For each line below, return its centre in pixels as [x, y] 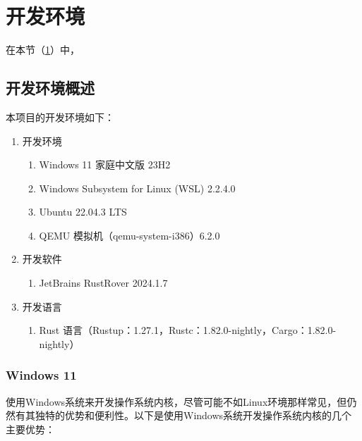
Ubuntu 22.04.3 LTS [83, 212]
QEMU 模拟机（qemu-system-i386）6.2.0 [129, 235]
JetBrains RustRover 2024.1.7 [103, 283]
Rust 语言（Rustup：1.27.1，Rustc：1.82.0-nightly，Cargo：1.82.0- [188, 330]
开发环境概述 [50, 88]
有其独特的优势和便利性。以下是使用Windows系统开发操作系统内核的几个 [183, 415]
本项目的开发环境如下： [60, 117]
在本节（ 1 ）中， [43, 50]
